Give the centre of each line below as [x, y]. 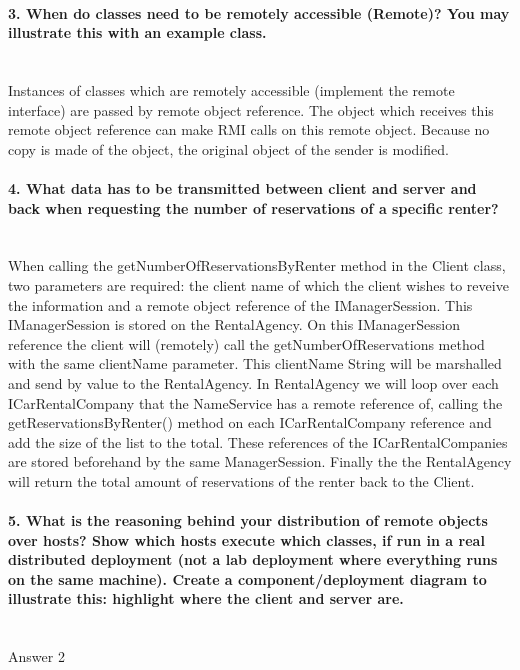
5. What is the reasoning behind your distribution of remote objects [248, 520]
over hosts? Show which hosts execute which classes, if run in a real [246, 539]
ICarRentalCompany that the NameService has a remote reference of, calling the [255, 402]
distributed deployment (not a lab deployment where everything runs [253, 559]
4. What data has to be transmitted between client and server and [242, 187]
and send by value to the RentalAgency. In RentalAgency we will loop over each [253, 382]
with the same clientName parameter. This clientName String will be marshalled [255, 363]
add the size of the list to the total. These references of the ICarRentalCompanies [258, 441]
